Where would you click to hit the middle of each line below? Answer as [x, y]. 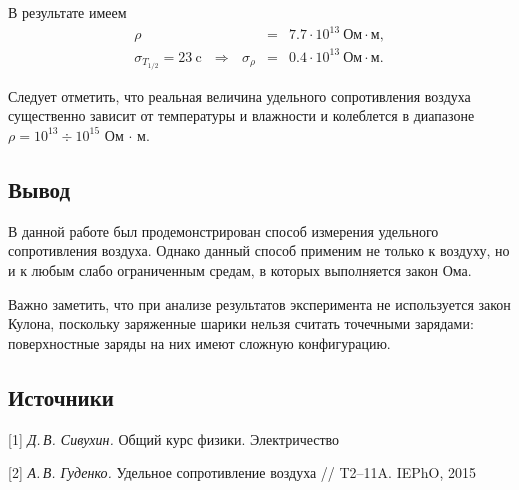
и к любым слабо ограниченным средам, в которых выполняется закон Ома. [240, 269]
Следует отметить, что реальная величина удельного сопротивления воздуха [239, 95]
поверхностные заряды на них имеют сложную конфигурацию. [199, 342]
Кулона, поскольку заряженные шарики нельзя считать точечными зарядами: [241, 323]
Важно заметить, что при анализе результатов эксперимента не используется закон [259, 303]
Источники [61, 396]
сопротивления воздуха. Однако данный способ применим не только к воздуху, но [259, 250]
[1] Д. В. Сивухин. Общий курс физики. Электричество [174, 438]
